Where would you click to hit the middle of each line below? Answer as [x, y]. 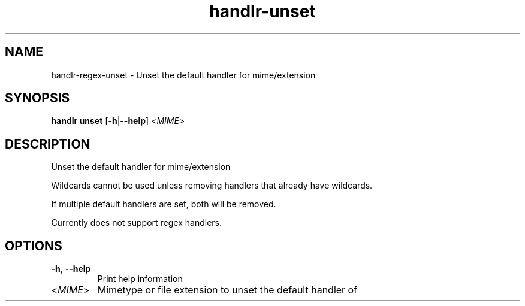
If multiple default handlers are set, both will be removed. [164, 204]
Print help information [140, 279]
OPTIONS [34, 246]
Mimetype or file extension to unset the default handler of [227, 290]
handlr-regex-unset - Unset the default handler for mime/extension [183, 75]
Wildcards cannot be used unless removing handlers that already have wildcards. [212, 186]
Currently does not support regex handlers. [136, 223]
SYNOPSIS [37, 98]
